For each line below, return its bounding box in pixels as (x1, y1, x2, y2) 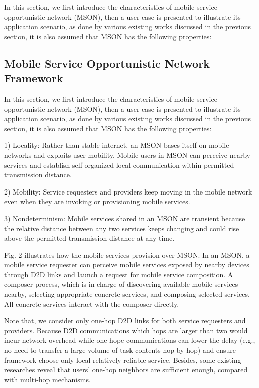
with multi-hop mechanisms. (4, 374, 91, 384)
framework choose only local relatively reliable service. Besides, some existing (4, 354, 241, 365)
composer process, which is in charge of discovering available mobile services (4, 279, 238, 289)
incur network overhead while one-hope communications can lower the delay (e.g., (4, 335, 255, 345)
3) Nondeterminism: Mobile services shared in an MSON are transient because (4, 213, 245, 223)
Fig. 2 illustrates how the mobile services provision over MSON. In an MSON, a (4, 249, 250, 260)
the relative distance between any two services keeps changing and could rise (4, 223, 239, 233)
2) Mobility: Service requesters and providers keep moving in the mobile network (4, 186, 252, 197)
